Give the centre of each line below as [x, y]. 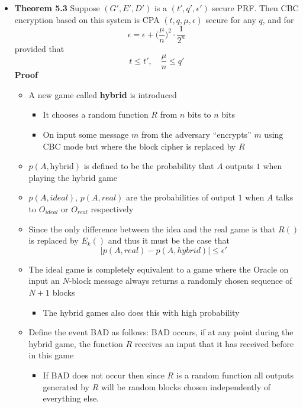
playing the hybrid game [73, 177]
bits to [199, 114]
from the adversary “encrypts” [196, 135]
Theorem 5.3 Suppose [57, 8]
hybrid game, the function [76, 343]
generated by [66, 386]
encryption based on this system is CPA [87, 19]
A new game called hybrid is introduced [103, 94]
